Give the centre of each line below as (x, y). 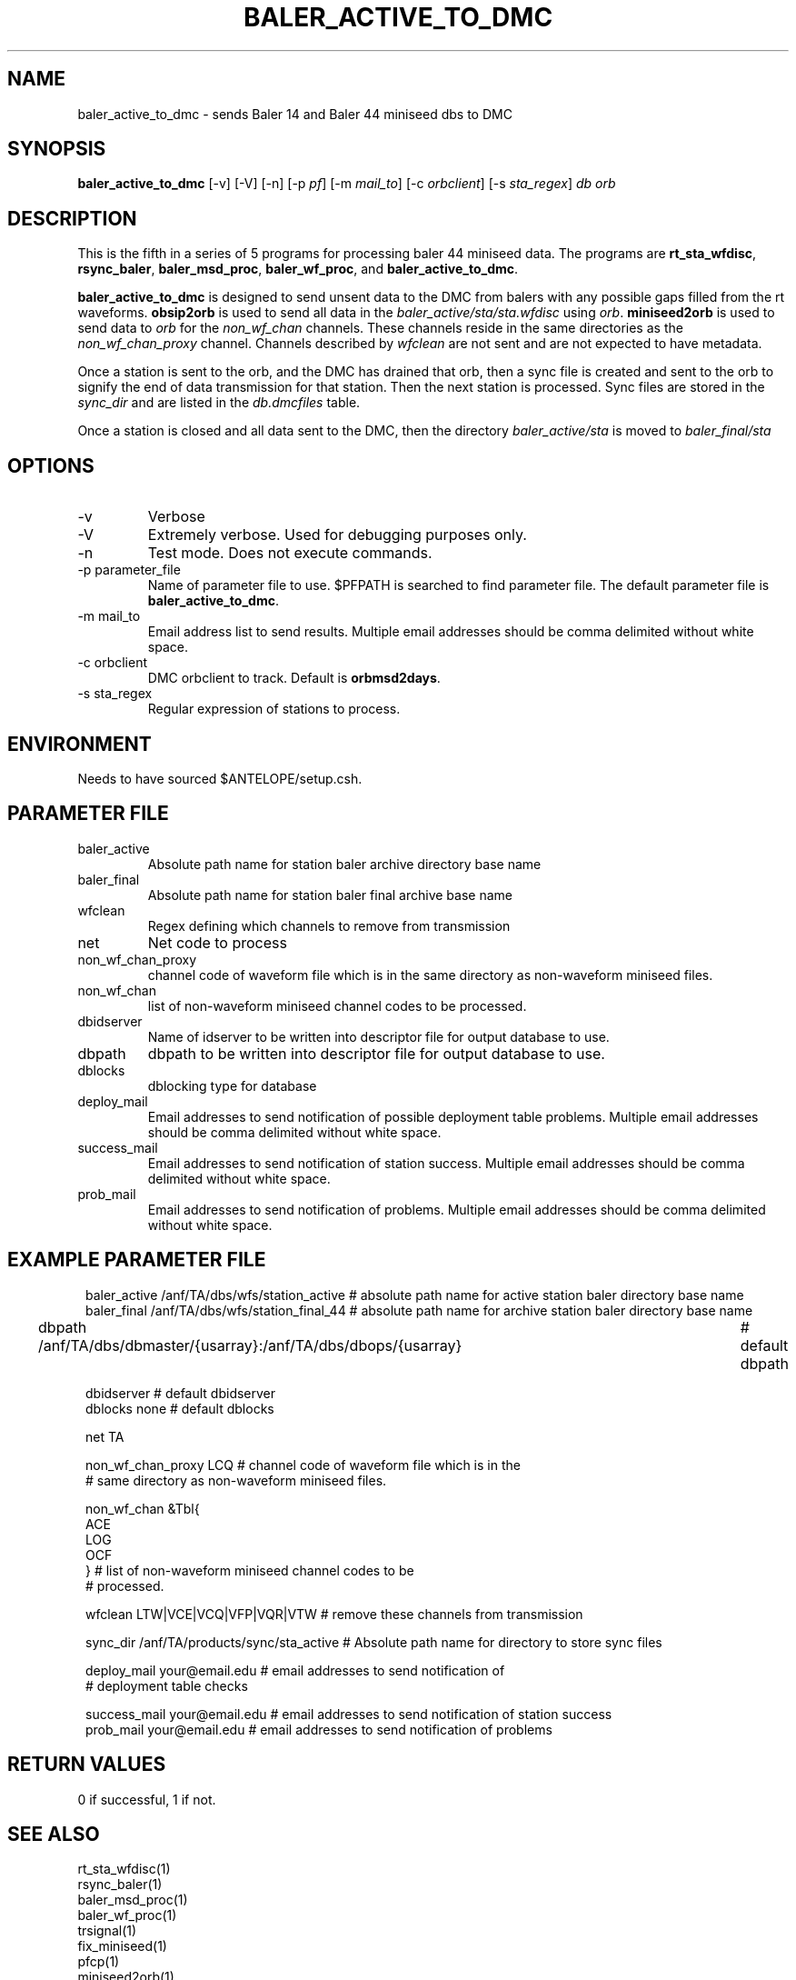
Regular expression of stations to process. (274, 709)
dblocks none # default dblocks (180, 1408)
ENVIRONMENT (80, 744)
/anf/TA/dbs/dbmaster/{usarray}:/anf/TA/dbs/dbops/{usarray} (250, 1345)
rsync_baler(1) (120, 1885)
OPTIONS (51, 465)
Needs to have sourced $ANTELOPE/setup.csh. (220, 778)
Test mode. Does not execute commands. (290, 553)
